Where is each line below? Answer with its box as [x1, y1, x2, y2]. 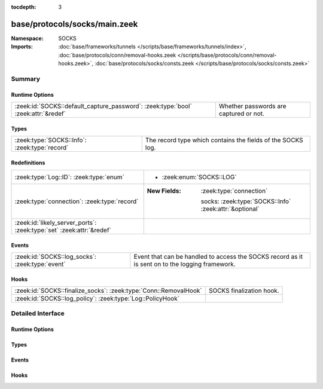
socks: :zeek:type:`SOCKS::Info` [200, 197, 291, 206]
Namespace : [11, 35, 44, 42]
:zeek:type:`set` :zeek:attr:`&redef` [14, 226, 112, 234]
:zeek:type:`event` [14, 260, 66, 268]
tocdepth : [11, 4, 36, 10]
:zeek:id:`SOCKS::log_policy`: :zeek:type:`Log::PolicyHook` [14, 295, 179, 303]
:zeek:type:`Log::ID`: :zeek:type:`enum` [14, 173, 125, 182]
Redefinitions [11, 159, 45, 166]
